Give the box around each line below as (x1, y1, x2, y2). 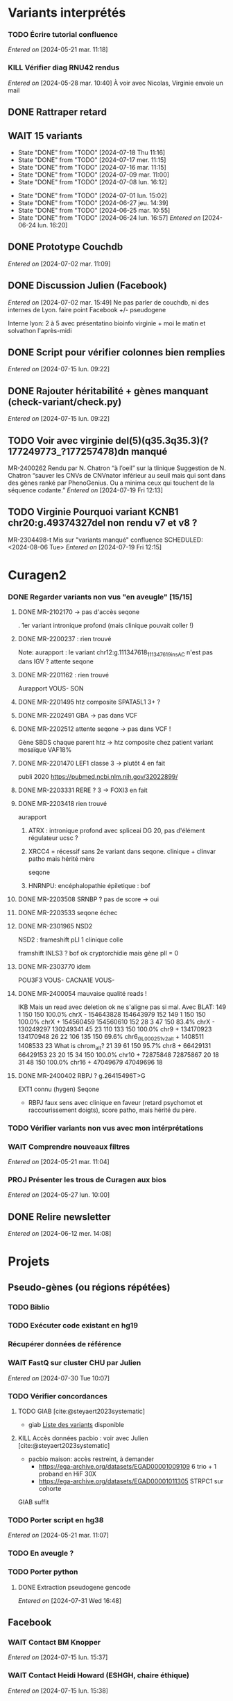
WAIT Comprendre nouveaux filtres (8, 1142, 130, 1152)
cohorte (38, 1485, 62, 1492)
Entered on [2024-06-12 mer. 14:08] (8, 1230, 112, 1238)
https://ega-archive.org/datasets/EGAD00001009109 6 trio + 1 (38, 1462, 217, 1470)
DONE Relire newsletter (8, 1211, 112, 1223)
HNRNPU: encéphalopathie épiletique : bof (28, 882, 151, 890)
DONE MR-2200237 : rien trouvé (17, 635, 112, 643)
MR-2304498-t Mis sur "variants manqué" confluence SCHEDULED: (8, 535, 203, 544)
